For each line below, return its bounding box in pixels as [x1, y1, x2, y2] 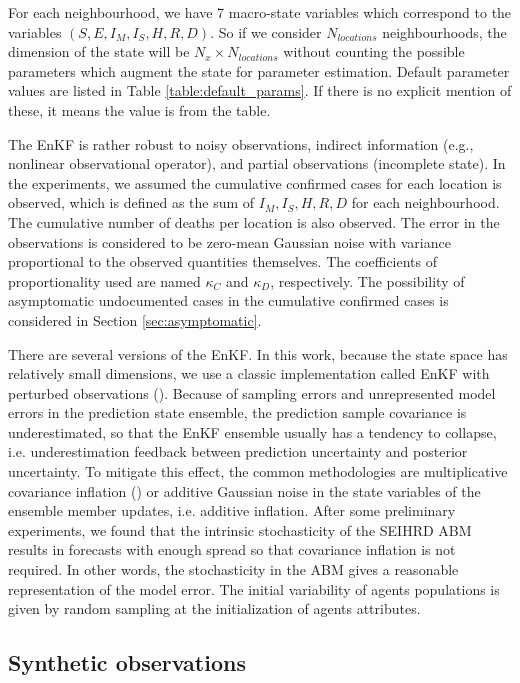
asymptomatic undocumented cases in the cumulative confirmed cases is [8, 290, 449, 311]
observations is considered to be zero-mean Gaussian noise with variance [8, 231, 451, 252]
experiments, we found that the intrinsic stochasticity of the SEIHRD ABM [8, 519, 472, 540]
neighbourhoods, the [382, 21, 507, 42]
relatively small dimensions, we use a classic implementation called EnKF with [8, 363, 490, 384]
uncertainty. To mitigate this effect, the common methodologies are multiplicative [8, 461, 508, 482]
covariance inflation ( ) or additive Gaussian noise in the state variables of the [8, 480, 481, 501]
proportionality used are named [8, 270, 201, 291]
